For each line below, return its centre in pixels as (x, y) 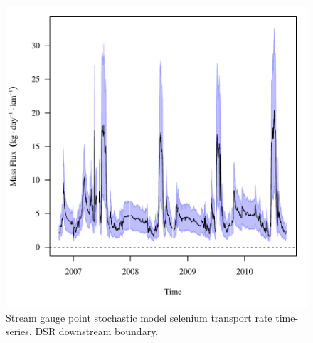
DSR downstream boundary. (97, 331)
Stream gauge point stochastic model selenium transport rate (139, 317)
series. (19, 331)
